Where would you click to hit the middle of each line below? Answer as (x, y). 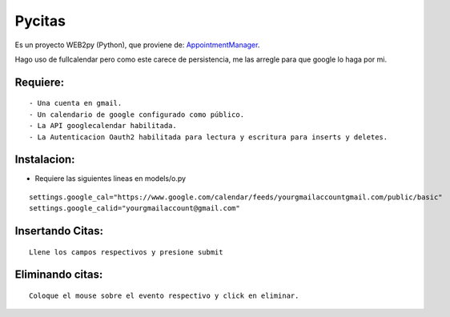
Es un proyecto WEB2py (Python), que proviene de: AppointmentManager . (137, 45)
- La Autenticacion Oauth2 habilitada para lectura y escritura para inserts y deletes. (209, 137)
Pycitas (40, 21)
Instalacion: (45, 160)
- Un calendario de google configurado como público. (137, 114)
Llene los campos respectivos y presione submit (126, 252)
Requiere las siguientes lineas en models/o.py (110, 179)
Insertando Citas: (59, 231)
